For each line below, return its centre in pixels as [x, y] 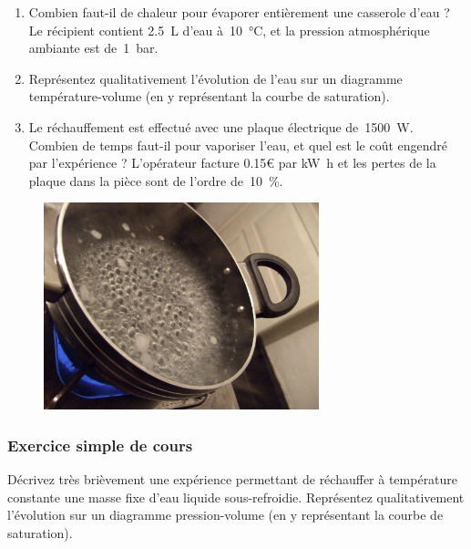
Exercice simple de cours [100, 445]
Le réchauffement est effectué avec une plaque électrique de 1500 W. [221, 126]
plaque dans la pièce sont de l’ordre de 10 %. [156, 180]
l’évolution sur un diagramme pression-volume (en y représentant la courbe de [225, 515]
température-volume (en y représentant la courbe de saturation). [209, 96]
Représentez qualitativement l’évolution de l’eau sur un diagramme [215, 78]
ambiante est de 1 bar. [93, 48]
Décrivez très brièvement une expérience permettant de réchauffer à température [233, 478]
